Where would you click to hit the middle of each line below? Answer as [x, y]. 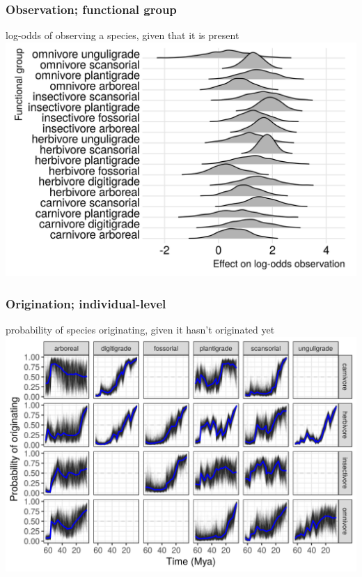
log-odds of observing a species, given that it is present [123, 35]
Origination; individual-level [86, 304]
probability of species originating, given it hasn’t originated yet [140, 330]
